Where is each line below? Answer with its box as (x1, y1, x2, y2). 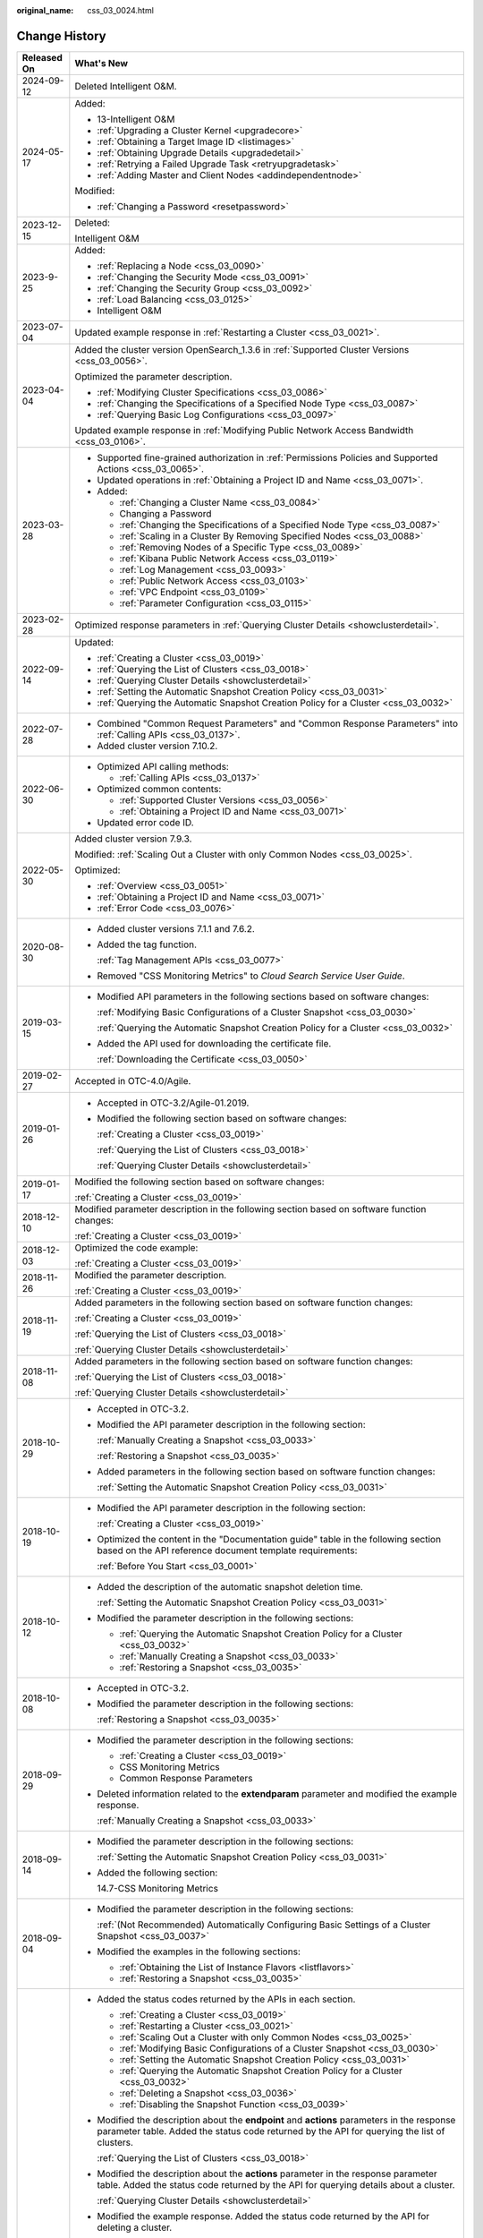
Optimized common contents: (97, 782, 222, 795)
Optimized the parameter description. (74, 370, 233, 382)
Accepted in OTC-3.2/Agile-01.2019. (97, 1097, 250, 1109)
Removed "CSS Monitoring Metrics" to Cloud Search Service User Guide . (97, 970, 406, 982)
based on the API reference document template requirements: (97, 1544, 358, 1557)
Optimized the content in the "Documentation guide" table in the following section (97, 1533, 442, 1545)
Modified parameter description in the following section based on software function (74, 1202, 427, 1215)
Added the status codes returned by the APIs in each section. (97, 1993, 356, 2005)
